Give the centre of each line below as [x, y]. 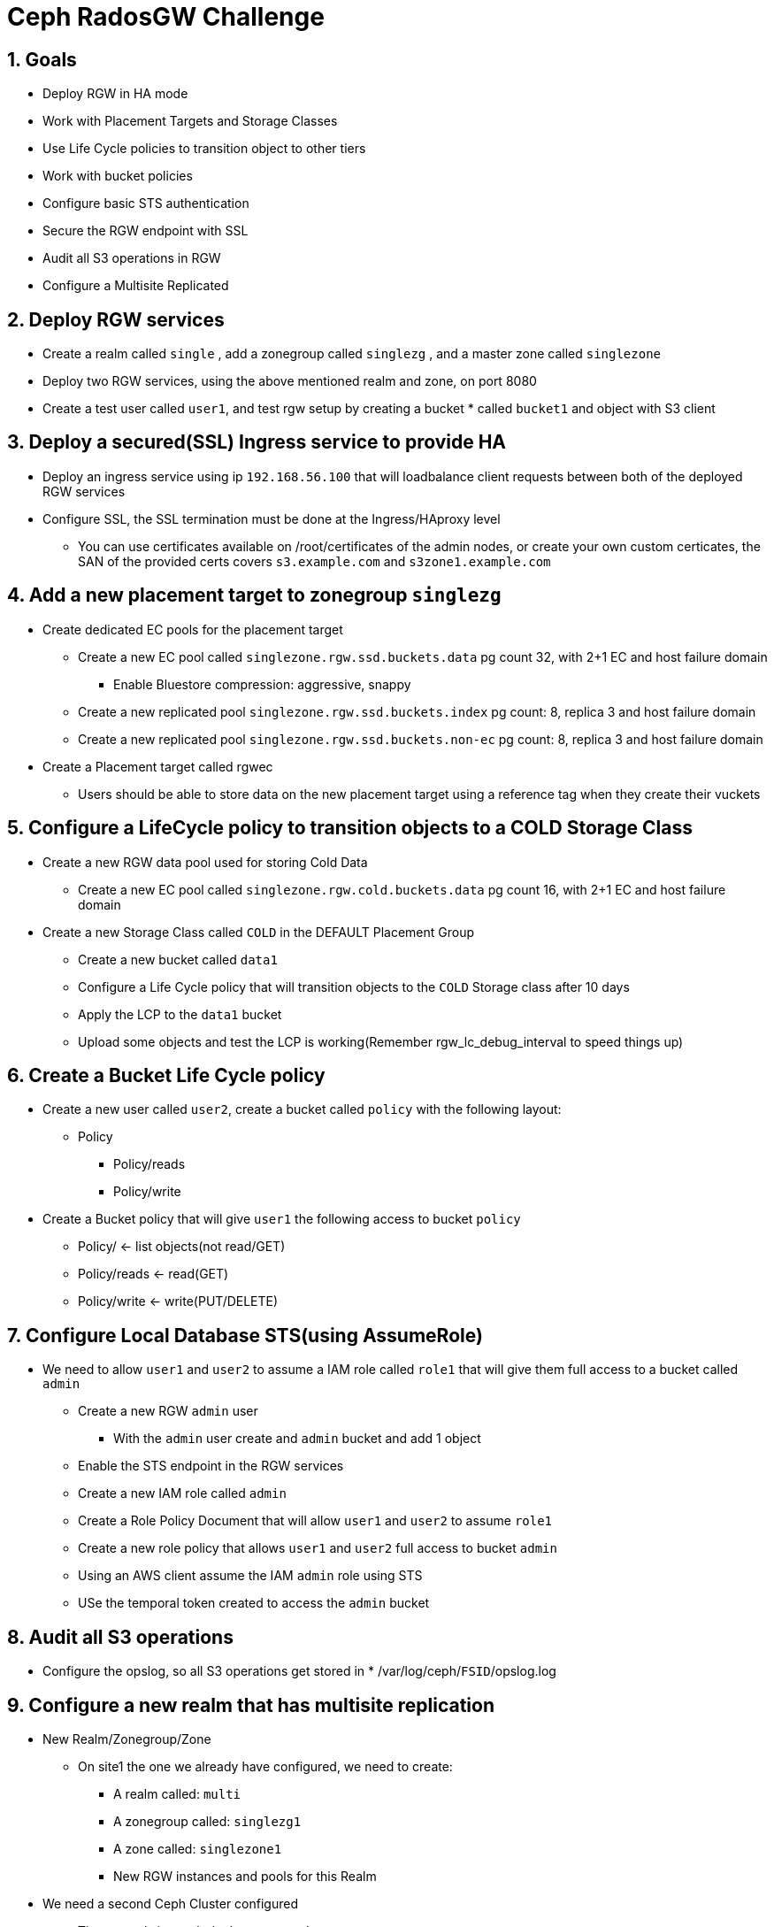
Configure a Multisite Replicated [136, 286]
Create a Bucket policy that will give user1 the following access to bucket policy [282, 1219]
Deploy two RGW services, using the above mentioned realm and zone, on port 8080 [290, 381]
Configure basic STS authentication [146, 203]
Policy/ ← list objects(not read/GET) [182, 1247]
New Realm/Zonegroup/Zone [127, 1739]
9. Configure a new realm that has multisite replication [251, 1705]
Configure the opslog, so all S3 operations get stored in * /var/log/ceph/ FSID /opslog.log [299, 1671]
